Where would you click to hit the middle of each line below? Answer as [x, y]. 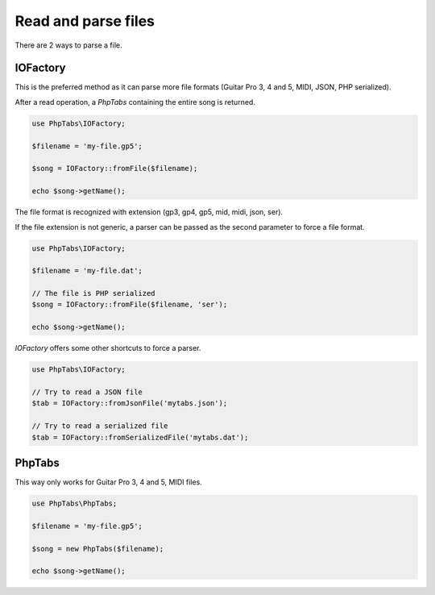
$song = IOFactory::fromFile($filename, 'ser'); [130, 305]
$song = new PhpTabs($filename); [98, 549]
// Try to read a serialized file [100, 426]
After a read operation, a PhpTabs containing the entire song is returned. [135, 102]
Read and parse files [85, 21]
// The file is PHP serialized [94, 293]
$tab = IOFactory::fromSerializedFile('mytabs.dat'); [140, 437]
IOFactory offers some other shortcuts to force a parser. [108, 348]
